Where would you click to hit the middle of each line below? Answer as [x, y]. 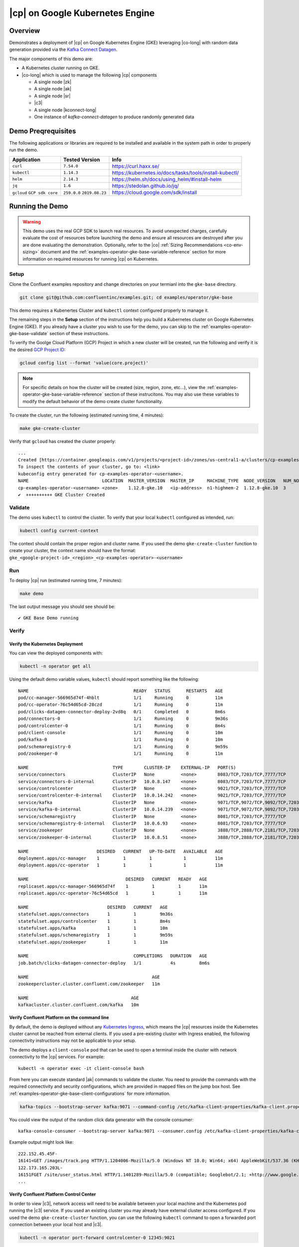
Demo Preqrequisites [43, 131]
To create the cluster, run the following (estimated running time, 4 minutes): [87, 415]
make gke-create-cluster [50, 428]
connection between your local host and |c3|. [56, 1224]
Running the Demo [39, 206]
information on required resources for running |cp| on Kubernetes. [91, 259]
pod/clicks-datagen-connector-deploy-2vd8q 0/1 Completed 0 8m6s [122, 712]
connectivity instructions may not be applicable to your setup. [73, 1040]
